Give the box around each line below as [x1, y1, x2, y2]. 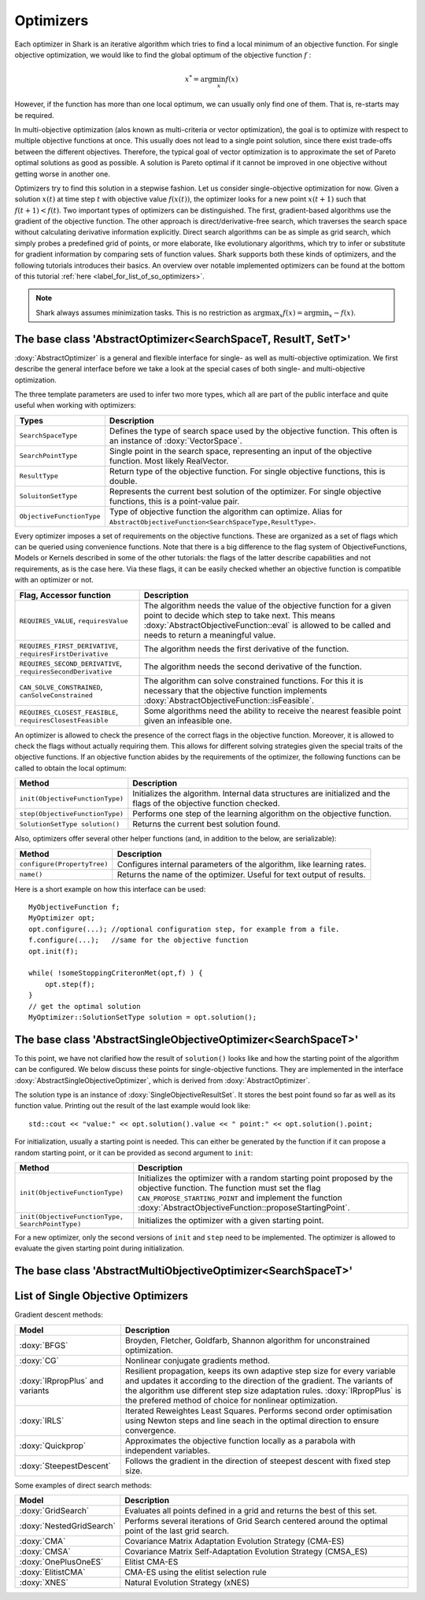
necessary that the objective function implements [143, 685, 327, 696]
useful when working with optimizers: [14, 401, 137, 410]
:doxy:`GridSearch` [19, 1506, 90, 1517]
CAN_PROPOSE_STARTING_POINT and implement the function [138, 1192, 342, 1203]
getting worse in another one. [14, 169, 110, 179]
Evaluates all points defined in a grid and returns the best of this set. [124, 1506, 378, 1517]
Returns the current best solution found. [132, 818, 281, 830]
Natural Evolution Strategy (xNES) [124, 1577, 249, 1588]
